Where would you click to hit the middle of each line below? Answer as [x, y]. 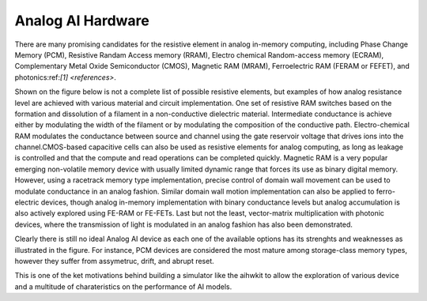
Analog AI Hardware [82, 21]
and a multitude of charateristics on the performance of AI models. [123, 286]
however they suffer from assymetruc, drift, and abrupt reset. [115, 261]
